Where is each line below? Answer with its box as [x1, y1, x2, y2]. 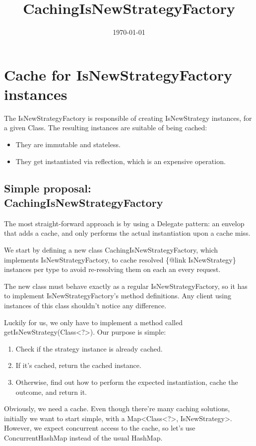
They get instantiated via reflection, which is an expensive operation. [15, 156, 226, 166]
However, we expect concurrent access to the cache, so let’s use [4, 423, 195, 433]
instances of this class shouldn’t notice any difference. [4, 300, 167, 310]
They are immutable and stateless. [15, 139, 121, 150]
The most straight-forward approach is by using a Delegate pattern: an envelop [4, 218, 245, 228]
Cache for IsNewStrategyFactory [4, 64, 232, 85]
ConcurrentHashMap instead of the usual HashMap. [4, 432, 163, 443]
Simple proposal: [4, 180, 91, 195]
